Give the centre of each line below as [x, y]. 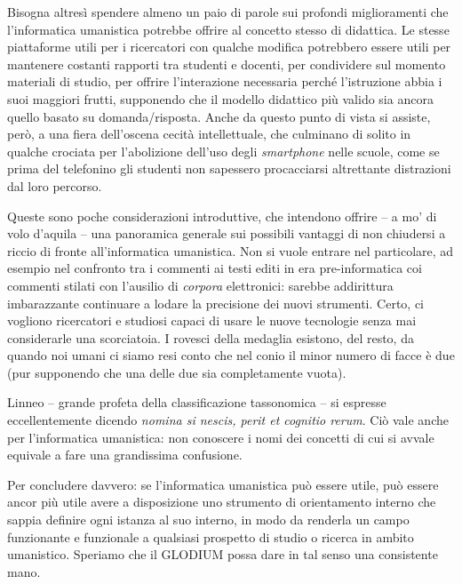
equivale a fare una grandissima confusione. [125, 455]
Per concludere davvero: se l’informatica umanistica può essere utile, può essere [223, 484]
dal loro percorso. [55, 185]
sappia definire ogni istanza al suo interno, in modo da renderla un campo [208, 520]
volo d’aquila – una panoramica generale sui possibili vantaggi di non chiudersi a [227, 233]
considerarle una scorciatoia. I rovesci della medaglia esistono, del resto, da [211, 337]
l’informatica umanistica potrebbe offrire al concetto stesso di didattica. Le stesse [228, 29]
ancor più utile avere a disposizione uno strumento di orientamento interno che [222, 502]
